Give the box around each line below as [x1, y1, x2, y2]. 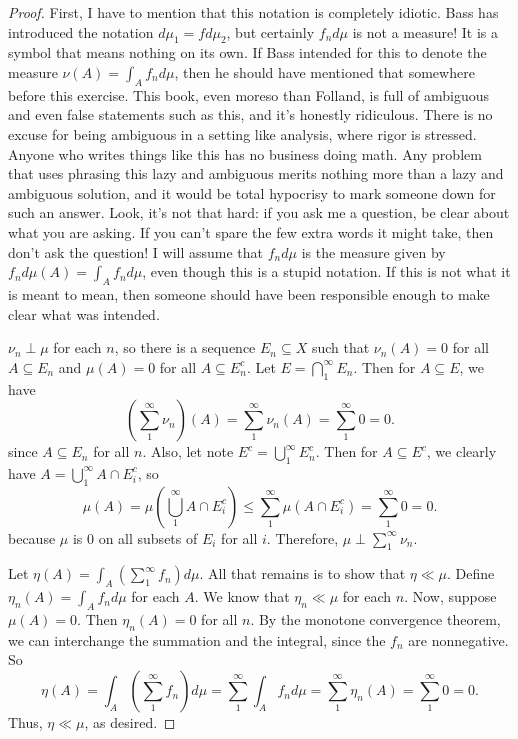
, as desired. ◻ [84, 712, 176, 733]
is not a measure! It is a [352, 21, 499, 42]
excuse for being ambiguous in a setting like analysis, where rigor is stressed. [8, 123, 477, 144]
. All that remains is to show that [199, 563, 406, 584]
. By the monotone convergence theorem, [250, 609, 501, 630]
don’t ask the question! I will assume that [8, 241, 264, 262]
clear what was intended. [8, 303, 160, 324]
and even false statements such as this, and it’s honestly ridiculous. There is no [8, 104, 493, 125]
